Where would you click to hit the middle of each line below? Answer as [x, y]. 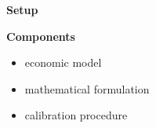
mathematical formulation [87, 88]
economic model [63, 62]
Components [41, 36]
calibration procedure [76, 115]
